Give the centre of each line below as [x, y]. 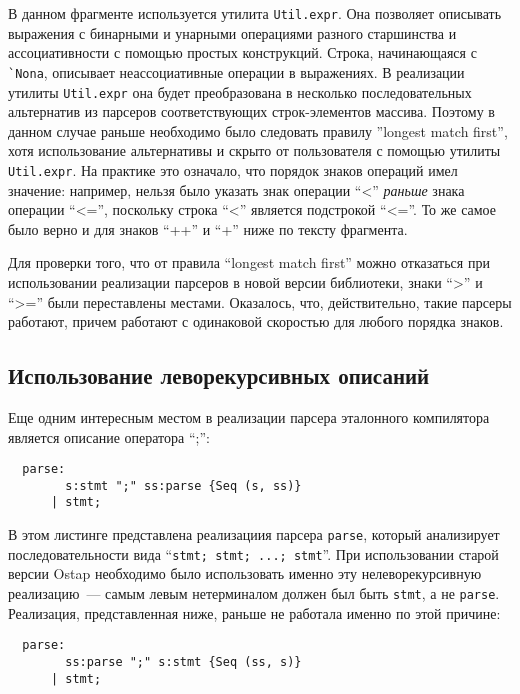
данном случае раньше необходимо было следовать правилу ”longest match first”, [258, 130]
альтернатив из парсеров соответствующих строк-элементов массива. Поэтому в [251, 111]
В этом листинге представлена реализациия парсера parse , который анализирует [254, 534]
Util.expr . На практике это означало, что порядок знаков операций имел [233, 169]
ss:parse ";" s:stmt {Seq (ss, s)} [183, 661]
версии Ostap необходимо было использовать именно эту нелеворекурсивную [245, 573]
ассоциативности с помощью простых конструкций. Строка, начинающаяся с [242, 52]
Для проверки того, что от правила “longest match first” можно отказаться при [249, 262]
